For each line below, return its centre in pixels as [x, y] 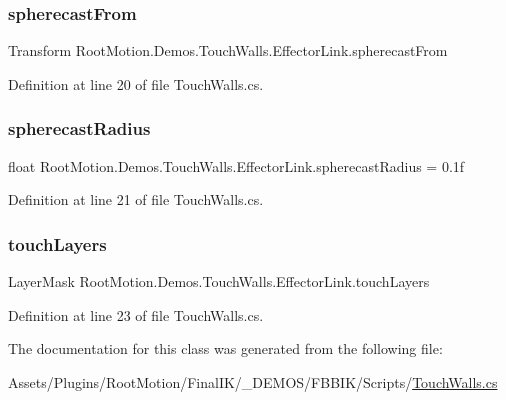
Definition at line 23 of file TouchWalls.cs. [136, 314]
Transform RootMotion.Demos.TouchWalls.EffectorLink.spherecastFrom [228, 50]
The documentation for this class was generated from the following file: [225, 348]
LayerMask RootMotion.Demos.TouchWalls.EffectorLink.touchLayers [219, 281]
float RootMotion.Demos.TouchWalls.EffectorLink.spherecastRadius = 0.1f [236, 165]
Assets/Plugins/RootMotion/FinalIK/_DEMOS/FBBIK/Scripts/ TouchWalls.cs [253, 381]
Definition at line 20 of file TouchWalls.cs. [136, 83]
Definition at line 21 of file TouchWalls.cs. [136, 199]
